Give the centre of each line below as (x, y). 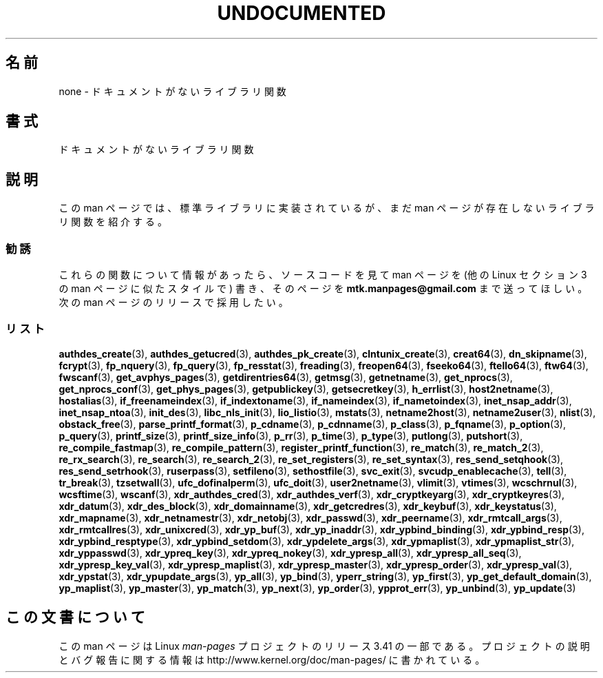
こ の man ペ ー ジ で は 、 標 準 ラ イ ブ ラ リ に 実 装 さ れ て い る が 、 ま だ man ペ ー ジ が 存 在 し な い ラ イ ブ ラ (327, 208)
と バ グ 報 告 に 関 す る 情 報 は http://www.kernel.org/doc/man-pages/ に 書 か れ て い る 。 (272, 659)
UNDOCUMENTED (301, 13)
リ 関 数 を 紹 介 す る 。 (113, 222)
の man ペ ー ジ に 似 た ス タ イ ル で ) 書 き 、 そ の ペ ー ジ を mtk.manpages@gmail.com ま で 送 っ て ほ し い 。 (323, 289)
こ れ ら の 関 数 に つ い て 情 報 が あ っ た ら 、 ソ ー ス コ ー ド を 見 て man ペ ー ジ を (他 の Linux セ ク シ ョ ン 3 (323, 275)
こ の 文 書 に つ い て (75, 617)
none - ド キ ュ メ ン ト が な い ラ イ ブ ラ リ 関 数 (172, 91)
